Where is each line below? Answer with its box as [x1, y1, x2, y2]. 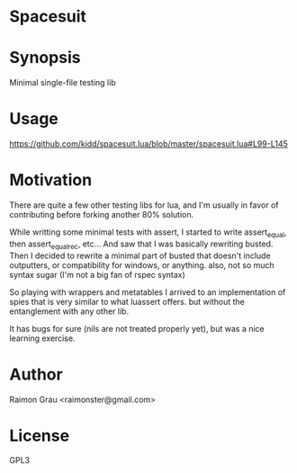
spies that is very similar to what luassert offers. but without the [9, 296, 245, 307]
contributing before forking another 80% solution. [9, 210, 194, 219]
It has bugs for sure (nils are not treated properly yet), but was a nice [9, 323, 265, 334]
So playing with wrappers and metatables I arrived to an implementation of [9, 286, 286, 298]
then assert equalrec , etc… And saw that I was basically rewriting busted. [9, 238, 274, 251]
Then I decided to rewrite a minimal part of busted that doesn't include [9, 250, 272, 261]
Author [9, 364, 63, 384]
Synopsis [9, 48, 81, 68]
